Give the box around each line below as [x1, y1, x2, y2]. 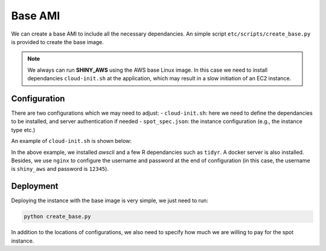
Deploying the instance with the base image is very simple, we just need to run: [11, 197, 208, 205]
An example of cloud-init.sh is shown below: [11, 138, 132, 145]
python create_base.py [24, 213, 91, 220]
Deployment [11, 181, 59, 191]
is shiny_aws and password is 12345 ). [11, 165, 109, 173]
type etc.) [11, 126, 36, 133]
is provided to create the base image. [11, 38, 104, 45]
